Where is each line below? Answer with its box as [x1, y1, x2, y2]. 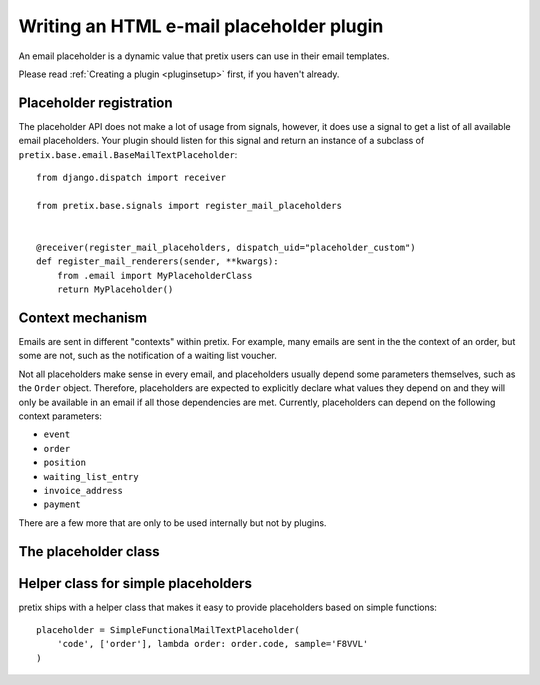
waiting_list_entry [43, 471, 139, 482]
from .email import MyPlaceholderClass [56, 270, 253, 281]
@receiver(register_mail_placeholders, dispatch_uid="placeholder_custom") [36, 241, 416, 253]
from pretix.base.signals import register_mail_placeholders [36, 200, 342, 211]
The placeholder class [18, 543, 160, 560]
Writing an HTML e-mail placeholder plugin [18, 15, 384, 37]
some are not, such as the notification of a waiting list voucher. [18, 350, 277, 362]
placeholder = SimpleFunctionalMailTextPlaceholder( [36, 625, 300, 636]
